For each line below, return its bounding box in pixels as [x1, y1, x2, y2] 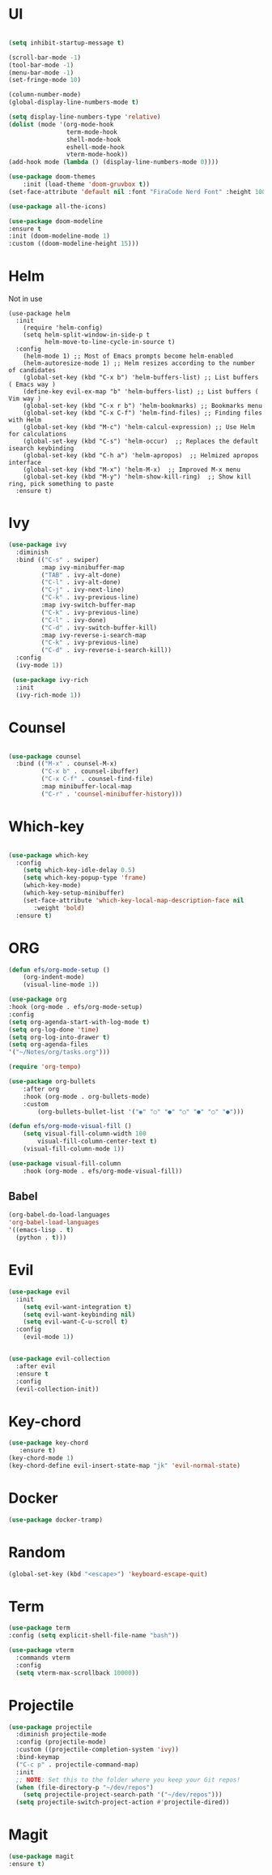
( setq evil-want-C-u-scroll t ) [23, 1318, 129, 1326]
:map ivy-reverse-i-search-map [40, 631, 147, 639]
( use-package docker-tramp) [8, 1516, 104, 1524]
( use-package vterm [8, 1646, 74, 1654]
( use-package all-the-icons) [8, 202, 107, 211]
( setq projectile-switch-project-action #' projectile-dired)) [15, 1798, 230, 1807]
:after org [23, 1084, 60, 1093]
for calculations [8, 431, 67, 439]
